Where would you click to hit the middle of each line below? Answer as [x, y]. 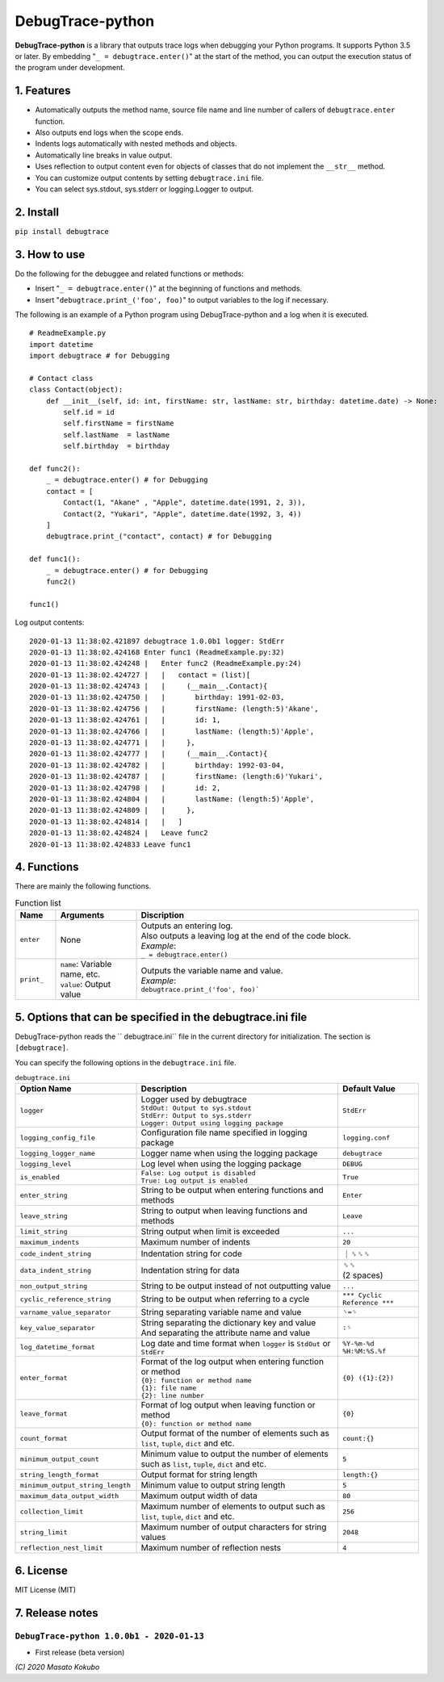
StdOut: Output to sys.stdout [196, 1109]
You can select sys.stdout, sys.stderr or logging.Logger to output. [145, 189]
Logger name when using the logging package [229, 1153]
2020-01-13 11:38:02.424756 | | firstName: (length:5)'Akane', [174, 709]
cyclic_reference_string [65, 1299]
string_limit [44, 1532]
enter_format [44, 1378]
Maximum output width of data [199, 1496]
